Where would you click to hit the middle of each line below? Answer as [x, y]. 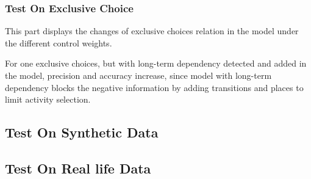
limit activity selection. [48, 99]
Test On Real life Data [78, 168]
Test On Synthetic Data [82, 132]
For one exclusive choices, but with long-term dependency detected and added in [156, 63]
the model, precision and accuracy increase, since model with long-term [138, 75]
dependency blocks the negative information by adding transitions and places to [154, 87]
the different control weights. [59, 42]
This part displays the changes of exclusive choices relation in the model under [152, 31]
